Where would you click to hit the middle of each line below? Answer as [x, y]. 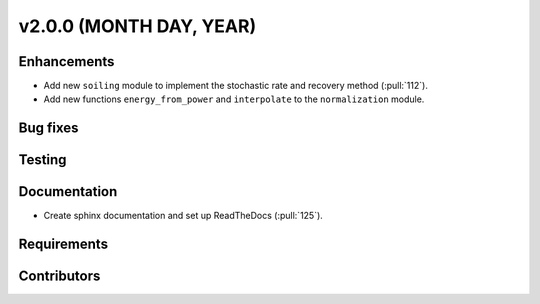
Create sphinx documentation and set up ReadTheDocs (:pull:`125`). [183, 216]
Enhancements [66, 61]
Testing [42, 160]
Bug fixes [48, 128]
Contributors [59, 276]
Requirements [63, 244]
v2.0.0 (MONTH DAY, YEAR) [137, 26]
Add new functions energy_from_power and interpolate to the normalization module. [234, 99]
